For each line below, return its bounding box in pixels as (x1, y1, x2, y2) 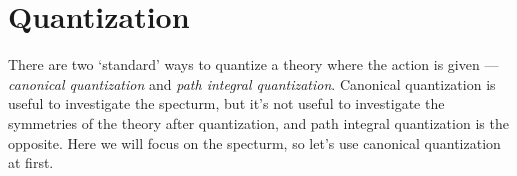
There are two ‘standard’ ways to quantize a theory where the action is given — (8, 54, 499, 75)
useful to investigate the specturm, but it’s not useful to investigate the (8, 93, 445, 114)
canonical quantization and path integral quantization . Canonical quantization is (8, 73, 496, 94)
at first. (8, 152, 54, 173)
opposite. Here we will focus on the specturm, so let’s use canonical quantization (8, 132, 501, 153)
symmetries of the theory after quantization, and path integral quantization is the (8, 112, 509, 133)
